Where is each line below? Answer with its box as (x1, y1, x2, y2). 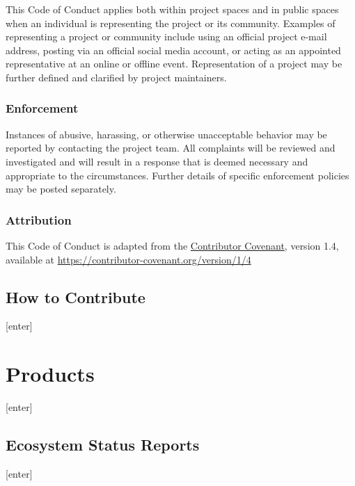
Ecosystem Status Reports (6, 434, 200, 455)
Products (6, 359, 95, 388)
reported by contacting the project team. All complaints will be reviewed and (6, 140, 336, 155)
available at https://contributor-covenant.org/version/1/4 (6, 252, 251, 266)
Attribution (6, 211, 72, 228)
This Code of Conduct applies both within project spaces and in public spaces (6, 2, 339, 16)
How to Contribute (6, 286, 145, 307)
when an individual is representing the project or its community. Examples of (6, 15, 336, 30)
